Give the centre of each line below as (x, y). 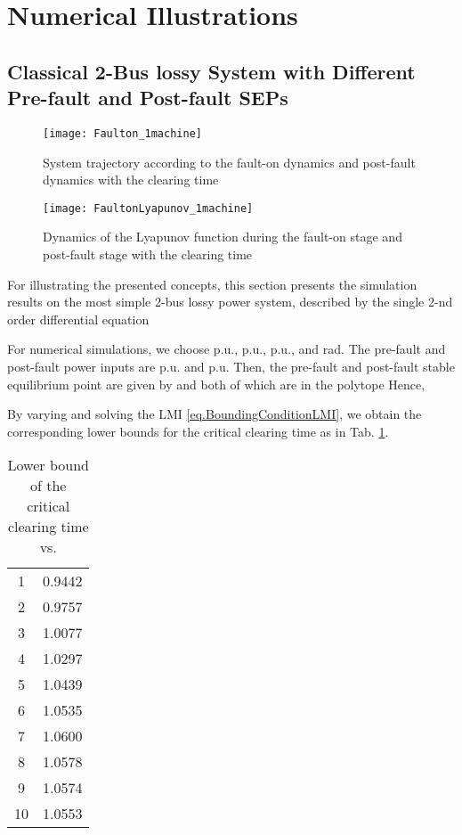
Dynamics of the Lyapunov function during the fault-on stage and (223, 237)
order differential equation (78, 319)
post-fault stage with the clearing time (148, 254)
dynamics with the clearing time (131, 180)
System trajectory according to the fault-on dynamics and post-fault (229, 162)
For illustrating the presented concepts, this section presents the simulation (212, 284)
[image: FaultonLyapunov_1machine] (148, 208)
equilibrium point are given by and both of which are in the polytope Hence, (216, 384)
